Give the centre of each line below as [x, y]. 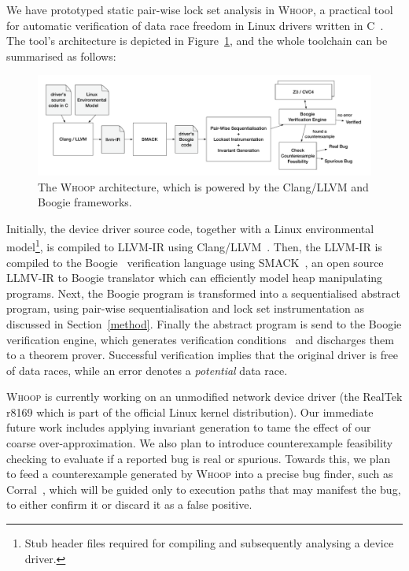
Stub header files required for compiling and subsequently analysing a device [209, 543]
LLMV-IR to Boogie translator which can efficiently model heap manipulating [195, 278]
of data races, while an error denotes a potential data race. [147, 370]
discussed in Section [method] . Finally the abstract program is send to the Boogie [204, 323]
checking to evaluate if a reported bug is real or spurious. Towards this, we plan [199, 458]
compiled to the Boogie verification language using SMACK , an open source [195, 262]
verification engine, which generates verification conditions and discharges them [200, 339]
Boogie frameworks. [85, 202]
